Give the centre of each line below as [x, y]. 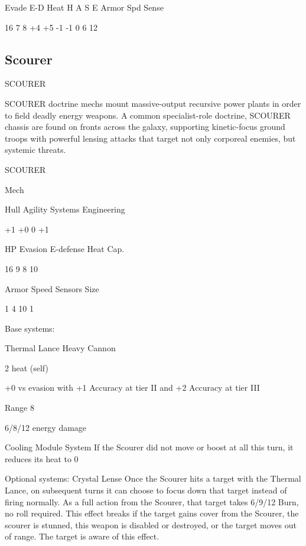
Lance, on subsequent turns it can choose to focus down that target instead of [146, 490]
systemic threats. [35, 150]
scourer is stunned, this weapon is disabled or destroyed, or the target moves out [151, 524]
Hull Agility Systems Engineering [65, 209]
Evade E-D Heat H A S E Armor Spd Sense [84, 7]
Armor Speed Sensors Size [52, 288]
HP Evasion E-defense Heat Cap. [65, 249]
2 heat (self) [27, 367]
